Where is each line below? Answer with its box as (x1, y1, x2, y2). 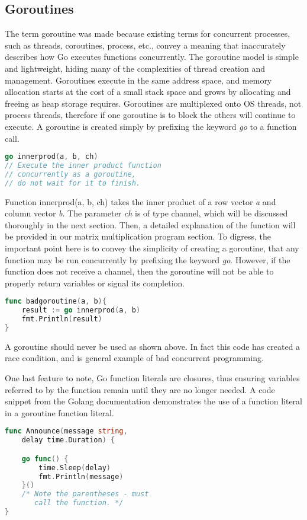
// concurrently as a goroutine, (5, 170, 136, 178)
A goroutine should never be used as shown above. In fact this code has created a (5, 340, 300, 352)
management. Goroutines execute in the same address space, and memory (5, 74, 272, 86)
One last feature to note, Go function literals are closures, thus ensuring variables (5, 372, 300, 384)
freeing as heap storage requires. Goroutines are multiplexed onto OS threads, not (5, 97, 302, 109)
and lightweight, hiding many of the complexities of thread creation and (5, 62, 266, 74)
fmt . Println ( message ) (38, 472, 124, 481)
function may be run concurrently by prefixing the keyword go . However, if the (5, 253, 290, 266)
